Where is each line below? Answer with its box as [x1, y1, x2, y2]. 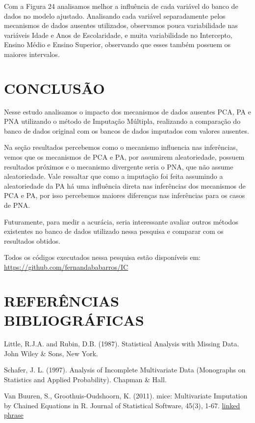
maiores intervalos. [4, 49, 60, 59]
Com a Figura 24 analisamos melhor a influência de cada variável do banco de [4, 1, 238, 11]
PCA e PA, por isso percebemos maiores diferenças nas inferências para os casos [4, 190, 245, 200]
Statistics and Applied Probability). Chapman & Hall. [4, 374, 167, 384]
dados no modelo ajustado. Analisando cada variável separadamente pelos [4, 10, 226, 21]
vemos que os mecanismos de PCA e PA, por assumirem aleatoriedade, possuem [4, 152, 245, 162]
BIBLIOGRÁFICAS [4, 310, 144, 330]
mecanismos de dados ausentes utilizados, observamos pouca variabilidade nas [4, 20, 238, 30]
